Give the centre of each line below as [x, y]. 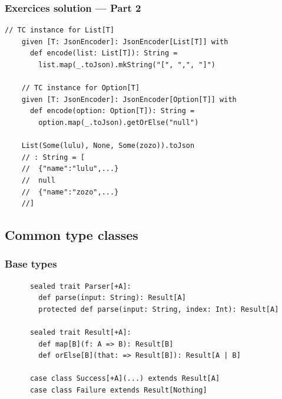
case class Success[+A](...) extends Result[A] [125, 379]
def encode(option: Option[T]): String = [112, 111]
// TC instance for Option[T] [81, 88]
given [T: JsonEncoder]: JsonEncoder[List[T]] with [125, 42]
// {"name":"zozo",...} [70, 192]
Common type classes [72, 235]
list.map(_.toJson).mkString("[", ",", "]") [127, 65]
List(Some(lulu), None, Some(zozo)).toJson [108, 146]
